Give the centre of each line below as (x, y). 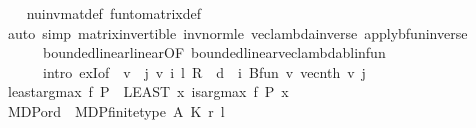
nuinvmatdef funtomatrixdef (113, 13)
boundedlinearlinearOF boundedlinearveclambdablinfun (214, 52)
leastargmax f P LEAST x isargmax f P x (148, 91)
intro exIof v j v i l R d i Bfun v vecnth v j (204, 71)
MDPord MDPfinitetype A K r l (116, 110)
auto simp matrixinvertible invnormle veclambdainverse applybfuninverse (237, 32)
